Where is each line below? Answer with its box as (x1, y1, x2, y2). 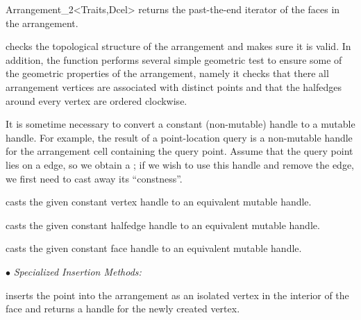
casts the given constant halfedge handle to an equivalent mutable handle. (6, 217, 320, 232)
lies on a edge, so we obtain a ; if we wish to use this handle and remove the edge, (6, 157, 355, 171)
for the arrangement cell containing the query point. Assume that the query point (6, 144, 353, 158)
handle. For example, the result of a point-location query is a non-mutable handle (6, 130, 353, 144)
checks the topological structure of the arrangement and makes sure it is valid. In (6, 39, 351, 53)
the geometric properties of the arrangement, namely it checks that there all (6, 66, 329, 81)
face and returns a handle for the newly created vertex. (6, 301, 240, 316)
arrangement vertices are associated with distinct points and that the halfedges (6, 79, 342, 94)
